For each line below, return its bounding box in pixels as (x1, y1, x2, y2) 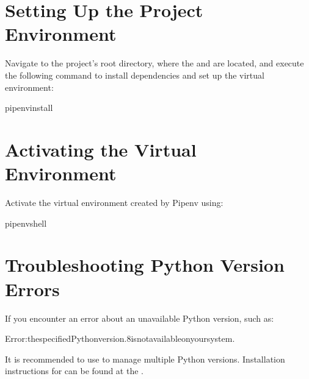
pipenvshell (5, 216, 47, 229)
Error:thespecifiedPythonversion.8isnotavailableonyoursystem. (5, 332, 235, 345)
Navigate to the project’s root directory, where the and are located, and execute (5, 57, 304, 69)
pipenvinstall (5, 101, 53, 114)
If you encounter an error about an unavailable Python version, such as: (5, 311, 274, 324)
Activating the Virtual (5, 136, 197, 161)
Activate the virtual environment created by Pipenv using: (5, 196, 224, 208)
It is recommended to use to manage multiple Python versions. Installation (5, 352, 285, 365)
